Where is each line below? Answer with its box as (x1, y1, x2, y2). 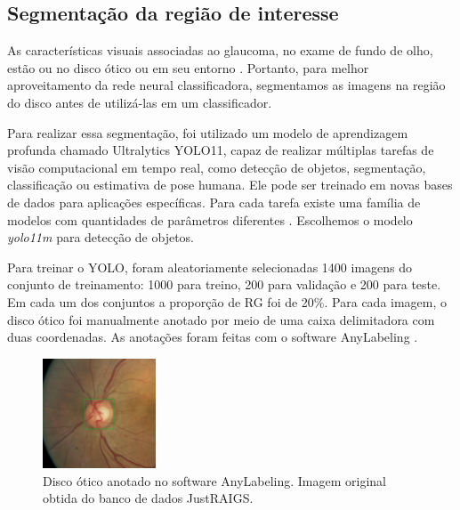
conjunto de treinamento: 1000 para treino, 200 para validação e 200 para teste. (7, 275, 441, 294)
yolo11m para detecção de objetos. (7, 228, 195, 247)
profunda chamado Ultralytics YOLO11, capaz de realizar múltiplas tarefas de (7, 141, 434, 159)
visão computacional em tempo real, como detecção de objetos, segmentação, (7, 158, 426, 176)
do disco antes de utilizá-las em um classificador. (7, 93, 272, 111)
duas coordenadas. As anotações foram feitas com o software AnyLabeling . (7, 328, 418, 346)
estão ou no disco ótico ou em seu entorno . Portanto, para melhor (7, 58, 369, 77)
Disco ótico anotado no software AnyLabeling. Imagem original (43, 471, 387, 490)
